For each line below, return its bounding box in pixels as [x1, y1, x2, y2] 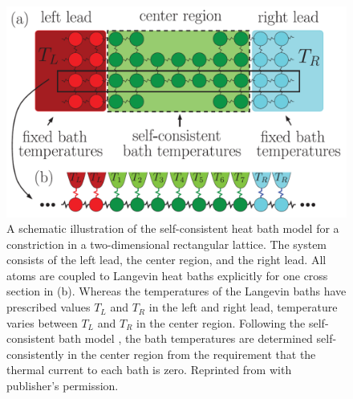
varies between [6, 314, 78, 331]
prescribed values [6, 299, 91, 316]
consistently [6, 345, 64, 362]
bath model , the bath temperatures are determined [59, 330, 313, 347]
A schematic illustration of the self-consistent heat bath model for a [6, 220, 339, 237]
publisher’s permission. [6, 377, 119, 394]
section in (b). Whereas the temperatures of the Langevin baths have [6, 283, 347, 299]
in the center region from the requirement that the [67, 345, 316, 362]
